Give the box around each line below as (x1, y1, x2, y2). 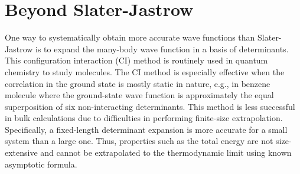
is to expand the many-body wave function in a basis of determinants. (35, 42, 289, 55)
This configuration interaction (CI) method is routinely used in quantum (5, 54, 268, 66)
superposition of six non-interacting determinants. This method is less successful (5, 100, 295, 112)
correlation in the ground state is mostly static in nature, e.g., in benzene (5, 77, 270, 89)
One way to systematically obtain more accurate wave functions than (5, 31, 255, 43)
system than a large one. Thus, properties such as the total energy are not (5, 135, 273, 147)
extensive (5, 146, 38, 159)
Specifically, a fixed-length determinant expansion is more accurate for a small (5, 123, 288, 135)
